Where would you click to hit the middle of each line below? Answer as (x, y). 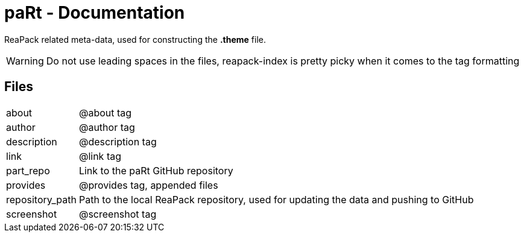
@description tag (118, 141)
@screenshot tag (118, 214)
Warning (25, 61)
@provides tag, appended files (148, 185)
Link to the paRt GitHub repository (156, 170)
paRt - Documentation (95, 13)
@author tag (107, 127)
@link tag (100, 156)
